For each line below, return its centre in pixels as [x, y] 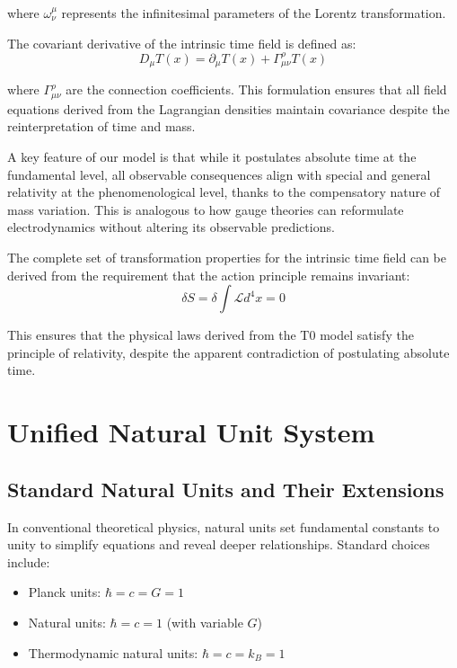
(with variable [205, 622]
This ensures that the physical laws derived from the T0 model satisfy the [211, 335]
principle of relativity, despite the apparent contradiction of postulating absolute [228, 352]
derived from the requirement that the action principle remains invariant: [209, 275]
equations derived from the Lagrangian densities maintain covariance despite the [228, 108]
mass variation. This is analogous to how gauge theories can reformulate [206, 209]
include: [29, 561]
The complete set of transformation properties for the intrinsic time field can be [227, 258]
